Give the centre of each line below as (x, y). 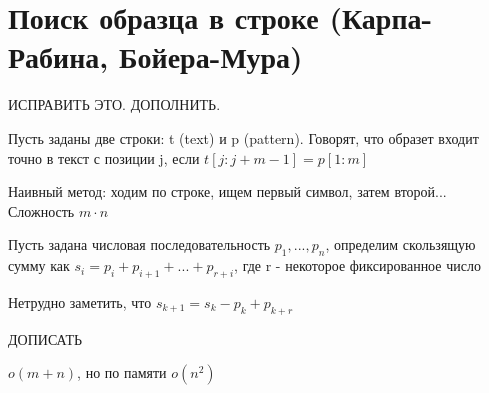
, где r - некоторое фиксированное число (357, 265)
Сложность (41, 210)
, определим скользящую (400, 244)
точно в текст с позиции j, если (104, 157)
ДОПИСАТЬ (45, 338)
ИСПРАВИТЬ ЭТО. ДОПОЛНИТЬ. (114, 104)
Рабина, (58, 56)
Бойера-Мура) (211, 56)
